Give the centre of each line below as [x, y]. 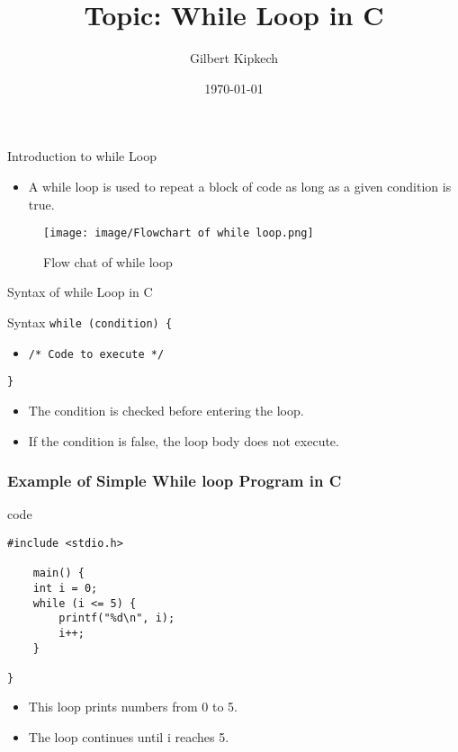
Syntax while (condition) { [90, 322]
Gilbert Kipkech [234, 58]
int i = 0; [65, 588]
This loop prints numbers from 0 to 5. [133, 707]
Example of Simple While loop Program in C [175, 481]
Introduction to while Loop [82, 156]
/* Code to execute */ [96, 354]
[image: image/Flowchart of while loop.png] [179, 233]
